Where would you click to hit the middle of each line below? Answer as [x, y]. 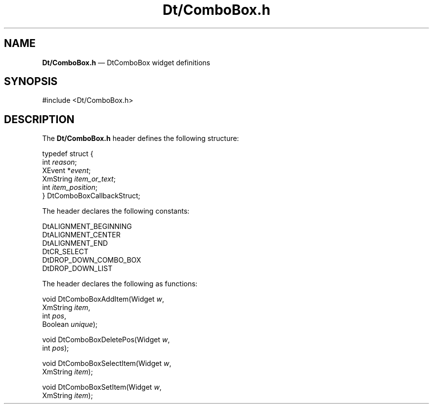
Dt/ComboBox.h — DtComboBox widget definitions [126, 62]
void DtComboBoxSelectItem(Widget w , [107, 363]
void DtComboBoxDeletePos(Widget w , [106, 340]
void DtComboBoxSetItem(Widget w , [102, 387]
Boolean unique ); [70, 324]
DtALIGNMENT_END [75, 243]
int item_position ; [70, 187]
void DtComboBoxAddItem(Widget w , [103, 299]
